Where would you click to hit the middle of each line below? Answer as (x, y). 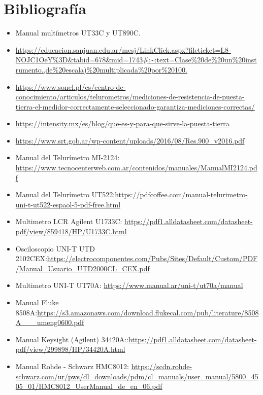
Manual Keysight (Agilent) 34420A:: (72, 339)
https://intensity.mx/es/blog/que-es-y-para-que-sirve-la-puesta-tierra (122, 123)
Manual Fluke (37, 302)
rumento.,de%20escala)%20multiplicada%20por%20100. (101, 69)
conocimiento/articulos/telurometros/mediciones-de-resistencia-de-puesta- (130, 97)
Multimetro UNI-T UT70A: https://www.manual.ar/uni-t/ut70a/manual (129, 285)
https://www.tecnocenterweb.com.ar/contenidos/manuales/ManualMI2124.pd (136, 168)
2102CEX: (31, 258)
